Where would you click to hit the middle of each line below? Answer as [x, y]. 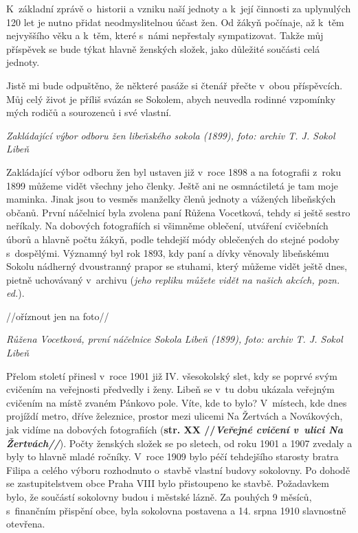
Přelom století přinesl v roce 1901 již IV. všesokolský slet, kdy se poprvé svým [172, 375]
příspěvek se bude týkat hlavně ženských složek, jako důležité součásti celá [163, 48]
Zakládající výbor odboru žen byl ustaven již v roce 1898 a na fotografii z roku [174, 171]
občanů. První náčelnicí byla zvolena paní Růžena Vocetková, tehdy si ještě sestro [178, 212]
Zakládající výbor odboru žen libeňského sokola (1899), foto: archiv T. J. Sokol [171, 135]
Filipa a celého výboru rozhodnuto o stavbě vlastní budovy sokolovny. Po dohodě [178, 469]
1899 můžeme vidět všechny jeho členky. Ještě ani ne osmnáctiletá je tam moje [172, 185]
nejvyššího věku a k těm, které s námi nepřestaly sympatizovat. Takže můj [165, 35]
